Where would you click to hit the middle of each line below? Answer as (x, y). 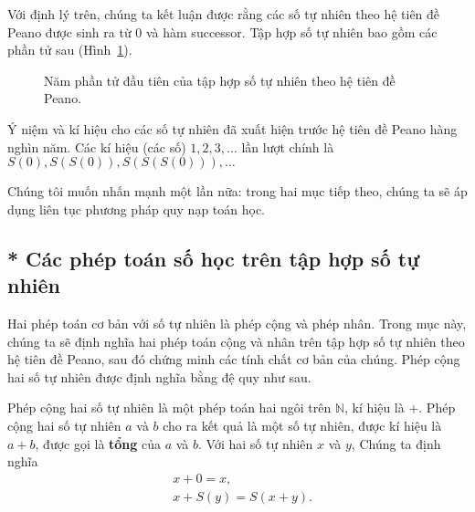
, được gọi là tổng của (98, 443)
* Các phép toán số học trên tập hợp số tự (214, 258)
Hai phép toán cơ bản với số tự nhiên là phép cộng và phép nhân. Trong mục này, (237, 323)
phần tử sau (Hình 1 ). (70, 50)
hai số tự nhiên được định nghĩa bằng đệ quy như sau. (159, 376)
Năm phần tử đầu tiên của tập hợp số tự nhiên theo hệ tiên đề (220, 80)
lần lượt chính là (288, 146)
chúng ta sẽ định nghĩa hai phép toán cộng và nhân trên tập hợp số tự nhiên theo (236, 341)
